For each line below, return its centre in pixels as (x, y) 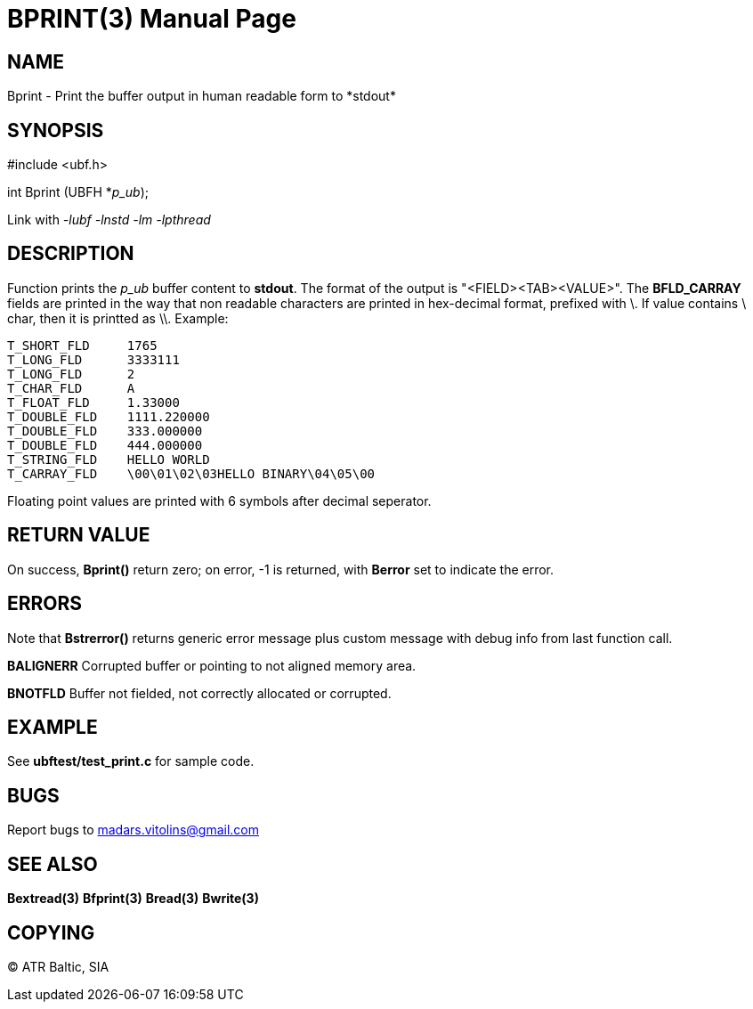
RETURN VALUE (79, 535)
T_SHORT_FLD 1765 (82, 345)
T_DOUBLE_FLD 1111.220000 (109, 416)
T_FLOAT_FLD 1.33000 (93, 402)
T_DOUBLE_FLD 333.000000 (105, 431)
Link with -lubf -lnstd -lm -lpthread (109, 220)
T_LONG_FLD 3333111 (93, 359)
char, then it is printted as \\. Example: (118, 318)
